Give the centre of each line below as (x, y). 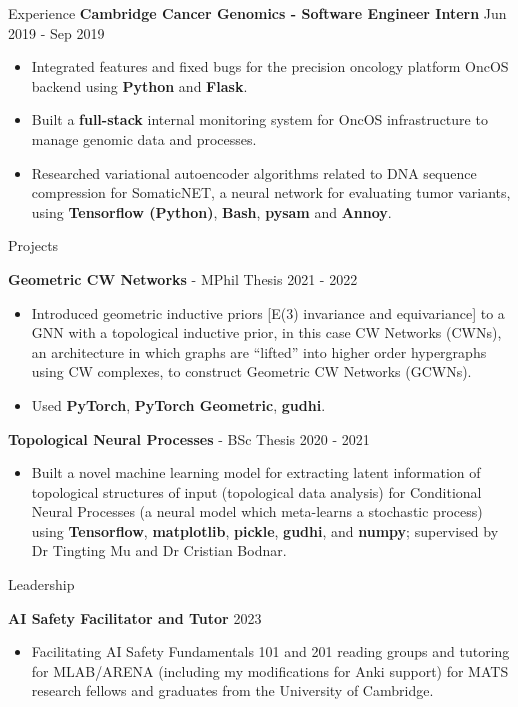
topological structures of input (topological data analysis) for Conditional (256, 491)
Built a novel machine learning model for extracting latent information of (256, 472)
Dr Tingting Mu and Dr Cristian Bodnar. (159, 550)
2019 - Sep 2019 (56, 32)
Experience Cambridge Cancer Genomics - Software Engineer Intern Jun (257, 13)
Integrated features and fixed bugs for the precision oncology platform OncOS (270, 66)
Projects (33, 245)
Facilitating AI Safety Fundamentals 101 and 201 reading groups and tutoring (270, 651)
